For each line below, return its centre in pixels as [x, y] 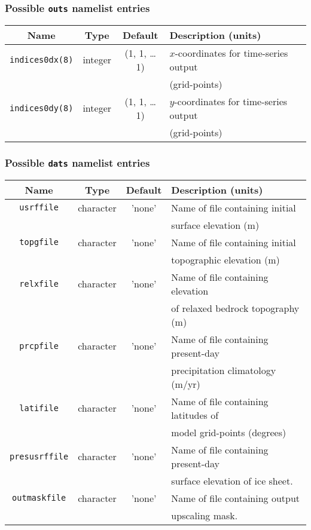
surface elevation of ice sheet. [232, 480]
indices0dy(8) [42, 108]
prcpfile [39, 346]
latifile [39, 408]
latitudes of [195, 415]
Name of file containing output [236, 498]
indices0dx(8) [42, 59]
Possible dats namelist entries [77, 162]
